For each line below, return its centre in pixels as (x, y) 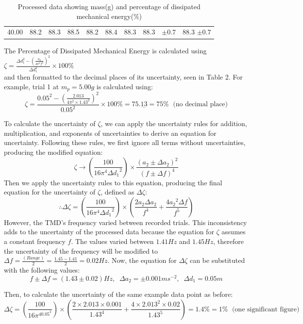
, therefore (228, 241)
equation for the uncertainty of (50, 192)
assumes (234, 232)
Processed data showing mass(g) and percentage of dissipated (109, 6)
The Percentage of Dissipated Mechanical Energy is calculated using (105, 50)
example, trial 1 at (32, 86)
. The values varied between (112, 241)
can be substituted (217, 260)
